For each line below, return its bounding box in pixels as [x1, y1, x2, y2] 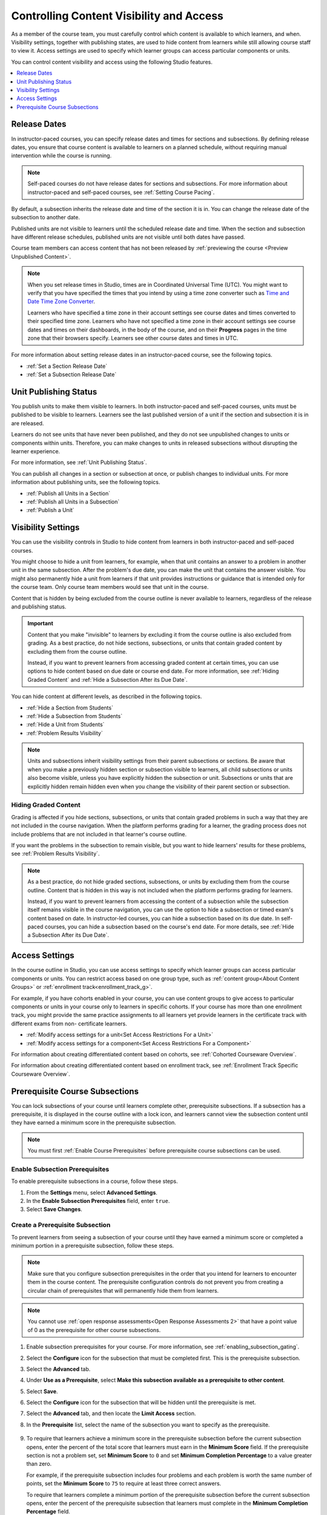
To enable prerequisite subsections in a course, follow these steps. [11, 1177, 178, 1185]
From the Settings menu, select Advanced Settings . [26, 1188, 157, 1196]
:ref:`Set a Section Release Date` [26, 362, 108, 370]
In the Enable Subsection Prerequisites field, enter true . [26, 1197, 170, 1205]
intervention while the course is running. [11, 152, 112, 159]
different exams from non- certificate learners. [11, 1020, 127, 1027]
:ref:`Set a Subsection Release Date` [26, 371, 117, 378]
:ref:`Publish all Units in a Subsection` [26, 498, 120, 505]
